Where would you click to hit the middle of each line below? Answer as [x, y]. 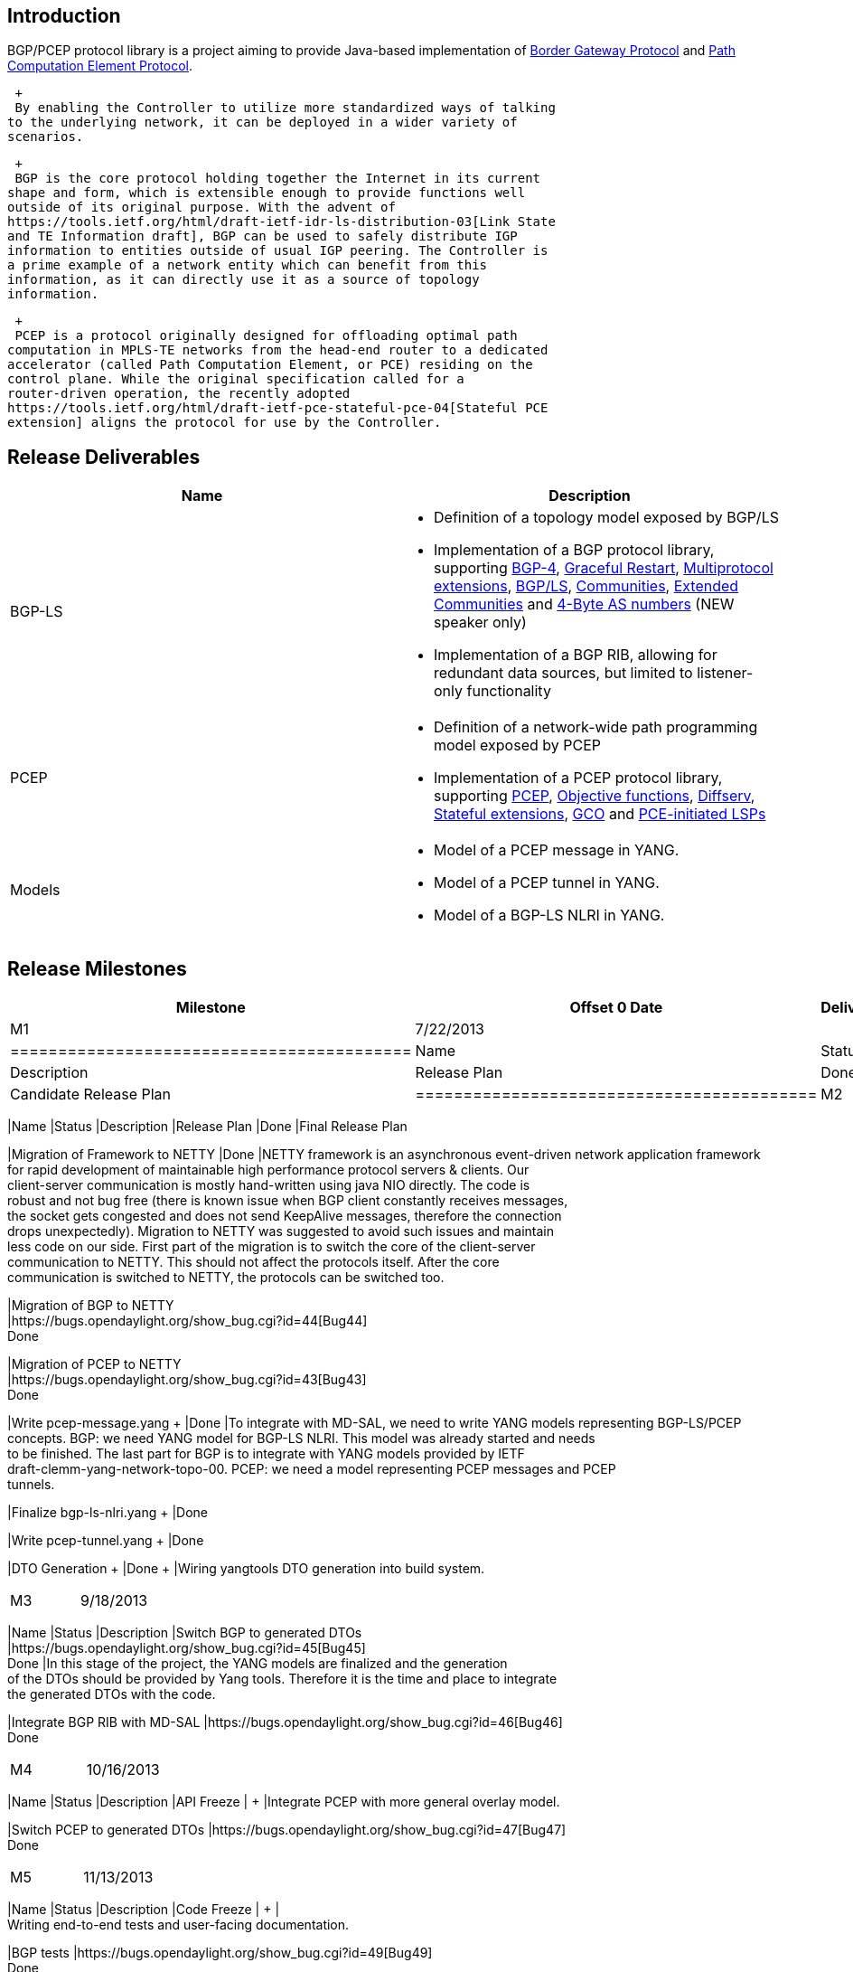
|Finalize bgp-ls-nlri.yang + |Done [108, 1513]
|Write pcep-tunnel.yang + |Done [106, 1541]
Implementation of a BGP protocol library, [574, 550]
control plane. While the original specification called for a [236, 379]
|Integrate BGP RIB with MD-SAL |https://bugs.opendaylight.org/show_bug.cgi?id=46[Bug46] [285, 1722]
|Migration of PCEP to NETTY [94, 1364]
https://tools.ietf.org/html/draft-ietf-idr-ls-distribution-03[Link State [281, 222]
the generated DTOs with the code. [112, 1694]
